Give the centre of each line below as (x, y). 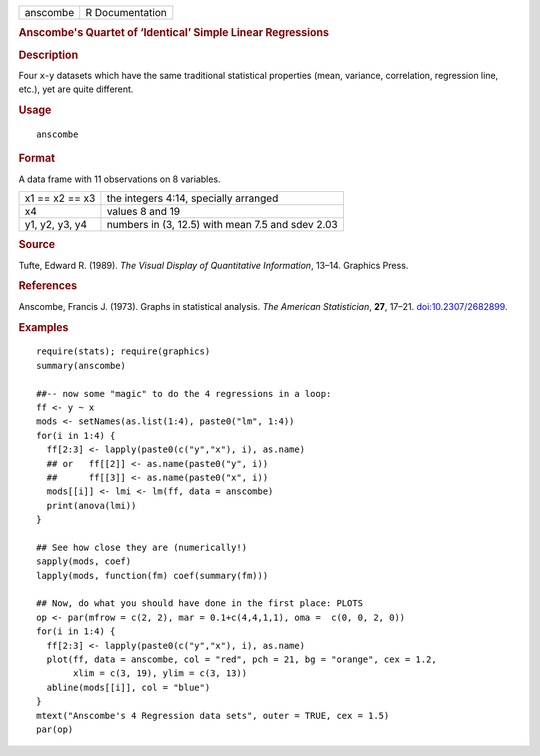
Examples (43, 327)
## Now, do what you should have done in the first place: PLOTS (200, 603)
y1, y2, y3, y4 (56, 225)
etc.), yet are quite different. (76, 89)
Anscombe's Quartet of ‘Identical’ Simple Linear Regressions (174, 33)
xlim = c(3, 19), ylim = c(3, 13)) (160, 673)
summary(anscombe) (81, 365)
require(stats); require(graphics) (123, 351)
